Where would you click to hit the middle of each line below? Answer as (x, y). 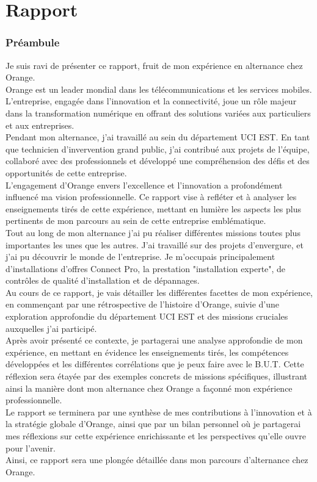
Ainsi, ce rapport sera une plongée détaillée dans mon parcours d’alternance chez (157, 460)
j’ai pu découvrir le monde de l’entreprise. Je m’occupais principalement (140, 257)
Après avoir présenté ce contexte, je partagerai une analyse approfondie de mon (154, 340)
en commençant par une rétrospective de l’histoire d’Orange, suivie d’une (143, 304)
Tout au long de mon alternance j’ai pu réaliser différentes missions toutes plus (153, 232)
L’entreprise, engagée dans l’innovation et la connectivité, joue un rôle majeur (151, 101)
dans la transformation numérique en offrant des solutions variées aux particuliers (158, 113)
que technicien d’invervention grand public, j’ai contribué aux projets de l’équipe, (158, 149)
